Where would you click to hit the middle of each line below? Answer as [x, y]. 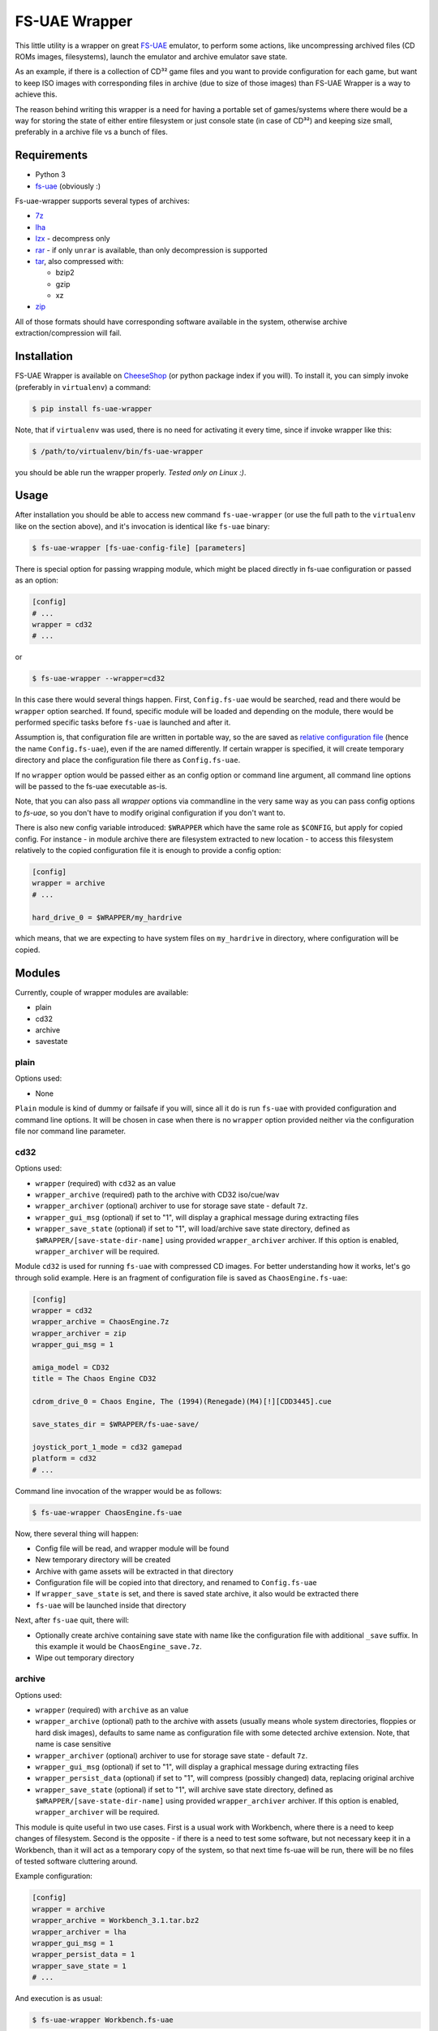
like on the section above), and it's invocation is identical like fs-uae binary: [142, 526]
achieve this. [36, 94]
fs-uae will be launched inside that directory [111, 1605]
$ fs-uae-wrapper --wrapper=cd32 [99, 679]
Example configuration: [54, 1876]
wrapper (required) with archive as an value [112, 1709]
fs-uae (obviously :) [68, 186]
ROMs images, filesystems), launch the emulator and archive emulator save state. [151, 56]
